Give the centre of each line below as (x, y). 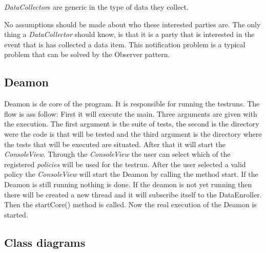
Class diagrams (45, 242)
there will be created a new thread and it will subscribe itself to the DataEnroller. (133, 194)
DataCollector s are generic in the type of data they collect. (96, 7)
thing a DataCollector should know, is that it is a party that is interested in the (129, 34)
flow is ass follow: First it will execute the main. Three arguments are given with (131, 113)
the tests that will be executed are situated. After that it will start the (115, 144)
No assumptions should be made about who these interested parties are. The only (132, 24)
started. (16, 214)
